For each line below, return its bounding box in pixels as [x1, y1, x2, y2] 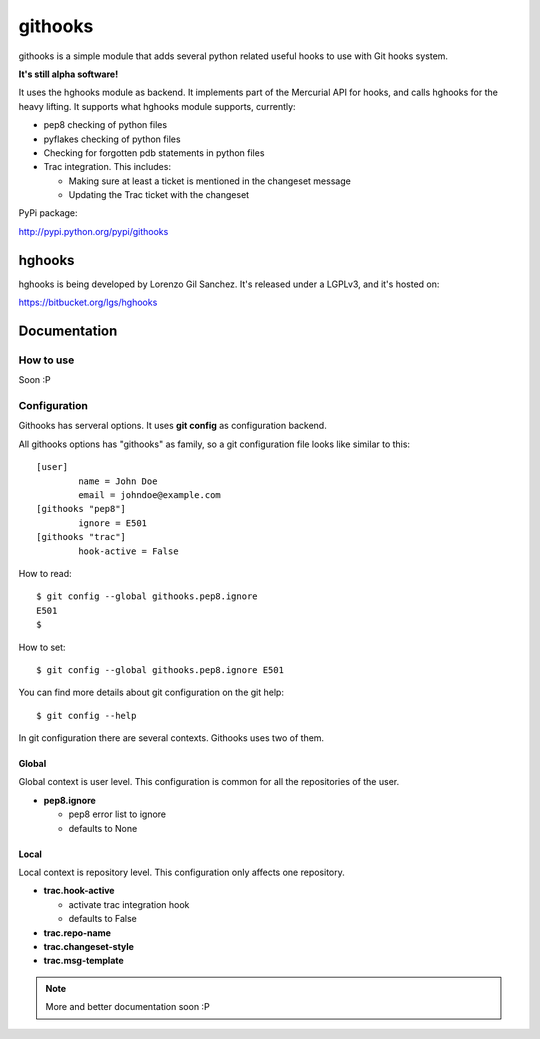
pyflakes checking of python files [43, 133, 181, 145]
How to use [18, 353, 75, 367]
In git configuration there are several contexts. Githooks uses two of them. [18, 732, 325, 744]
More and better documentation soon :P [45, 1001, 210, 1013]
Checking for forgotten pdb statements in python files [43, 146, 265, 159]
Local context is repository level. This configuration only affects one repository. [18, 866, 345, 879]
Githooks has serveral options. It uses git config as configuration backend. [18, 420, 327, 432]
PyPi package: [18, 207, 79, 219]
